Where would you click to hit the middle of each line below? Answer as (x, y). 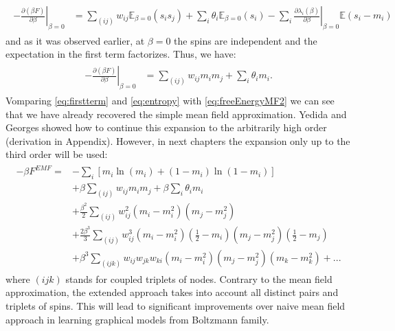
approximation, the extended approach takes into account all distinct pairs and (172, 292)
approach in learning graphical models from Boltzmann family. (137, 319)
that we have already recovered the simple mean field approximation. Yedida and (176, 114)
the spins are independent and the (246, 40)
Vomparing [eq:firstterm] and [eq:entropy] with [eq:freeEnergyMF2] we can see (170, 100)
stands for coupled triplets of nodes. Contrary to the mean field (199, 278)
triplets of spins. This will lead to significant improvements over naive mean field (176, 305)
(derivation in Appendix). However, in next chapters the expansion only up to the (178, 140)
